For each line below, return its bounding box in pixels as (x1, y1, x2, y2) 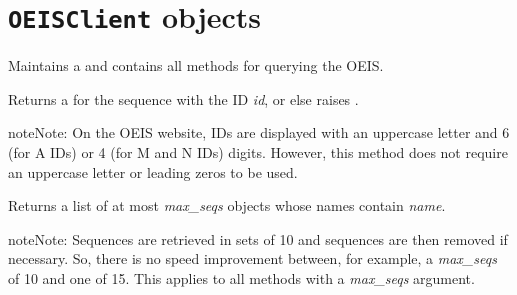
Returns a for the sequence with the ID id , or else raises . (8, 88, 359, 109)
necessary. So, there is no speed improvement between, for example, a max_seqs (8, 248, 497, 269)
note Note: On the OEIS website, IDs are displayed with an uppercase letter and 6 (8, 122, 510, 143)
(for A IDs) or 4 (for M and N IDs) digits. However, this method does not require (8, 142, 508, 163)
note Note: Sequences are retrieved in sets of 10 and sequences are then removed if (8, 228, 508, 249)
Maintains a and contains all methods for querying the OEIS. (8, 55, 384, 76)
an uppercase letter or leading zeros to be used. (8, 161, 298, 182)
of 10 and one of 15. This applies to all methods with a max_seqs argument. (8, 268, 475, 288)
